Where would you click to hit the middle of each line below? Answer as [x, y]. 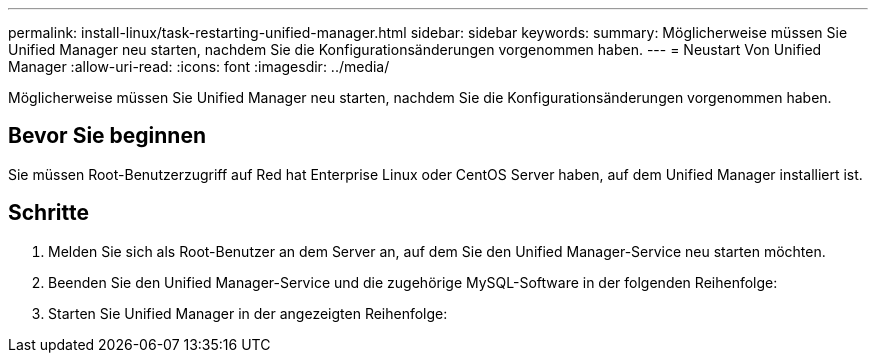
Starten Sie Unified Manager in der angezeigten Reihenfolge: [248, 313]
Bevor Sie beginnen [107, 136]
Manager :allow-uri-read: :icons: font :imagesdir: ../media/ [199, 66]
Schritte [48, 213]
